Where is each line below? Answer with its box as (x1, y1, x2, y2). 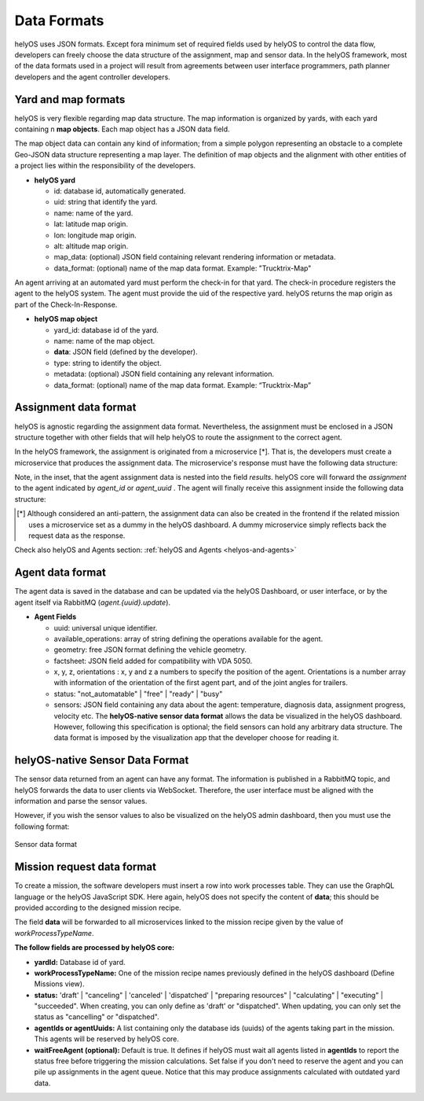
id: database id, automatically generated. (53, 186, 186, 196)
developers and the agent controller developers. (14, 72, 170, 82)
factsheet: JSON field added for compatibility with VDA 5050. (53, 656, 253, 665)
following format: (14, 822, 70, 831)
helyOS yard (34, 175, 76, 185)
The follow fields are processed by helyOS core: (14, 943, 175, 952)
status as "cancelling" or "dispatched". (34, 1012, 160, 1022)
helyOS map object (34, 315, 98, 324)
